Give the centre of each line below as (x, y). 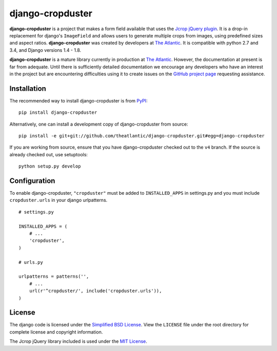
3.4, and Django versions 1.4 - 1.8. (45, 50)
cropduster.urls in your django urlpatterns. (58, 200)
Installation (28, 88)
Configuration (32, 181)
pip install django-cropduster (58, 112)
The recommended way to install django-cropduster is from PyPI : (78, 100)
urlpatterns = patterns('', (54, 276)
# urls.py (31, 262)
